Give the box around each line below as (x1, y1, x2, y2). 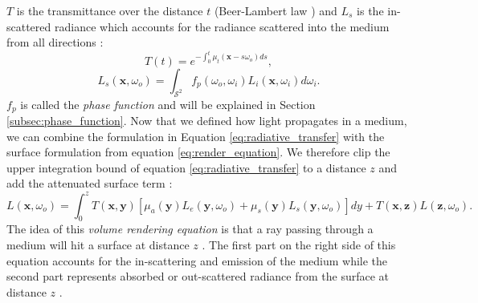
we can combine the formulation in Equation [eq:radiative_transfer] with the (6, 127, 385, 144)
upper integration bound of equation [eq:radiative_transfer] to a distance (6, 159, 366, 176)
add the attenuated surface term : (6, 175, 173, 192)
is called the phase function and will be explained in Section (20, 95, 316, 112)
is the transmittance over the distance (16, 2, 203, 18)
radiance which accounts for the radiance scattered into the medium (54, 18, 390, 34)
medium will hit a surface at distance (6, 236, 190, 252)
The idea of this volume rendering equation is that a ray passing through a (6, 220, 374, 237)
